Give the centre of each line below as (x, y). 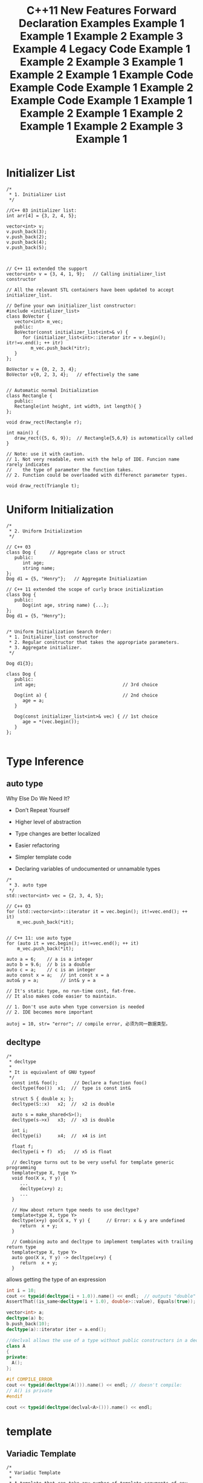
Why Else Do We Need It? (38, 798)
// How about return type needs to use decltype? (75, 1210)
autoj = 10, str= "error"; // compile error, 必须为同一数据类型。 (88, 1024)
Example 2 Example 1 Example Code (101, 75)
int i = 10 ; (21, 1290)
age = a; (33, 700)
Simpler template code (43, 857)
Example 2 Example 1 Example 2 (101, 113)
